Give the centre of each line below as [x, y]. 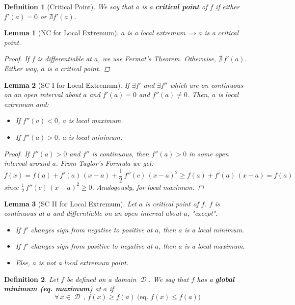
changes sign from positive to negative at [92, 246]
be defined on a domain [101, 279]
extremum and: [27, 104]
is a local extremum [156, 33]
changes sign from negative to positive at [92, 229]
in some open [209, 153]
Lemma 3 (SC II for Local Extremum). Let [70, 203]
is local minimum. [95, 137]
